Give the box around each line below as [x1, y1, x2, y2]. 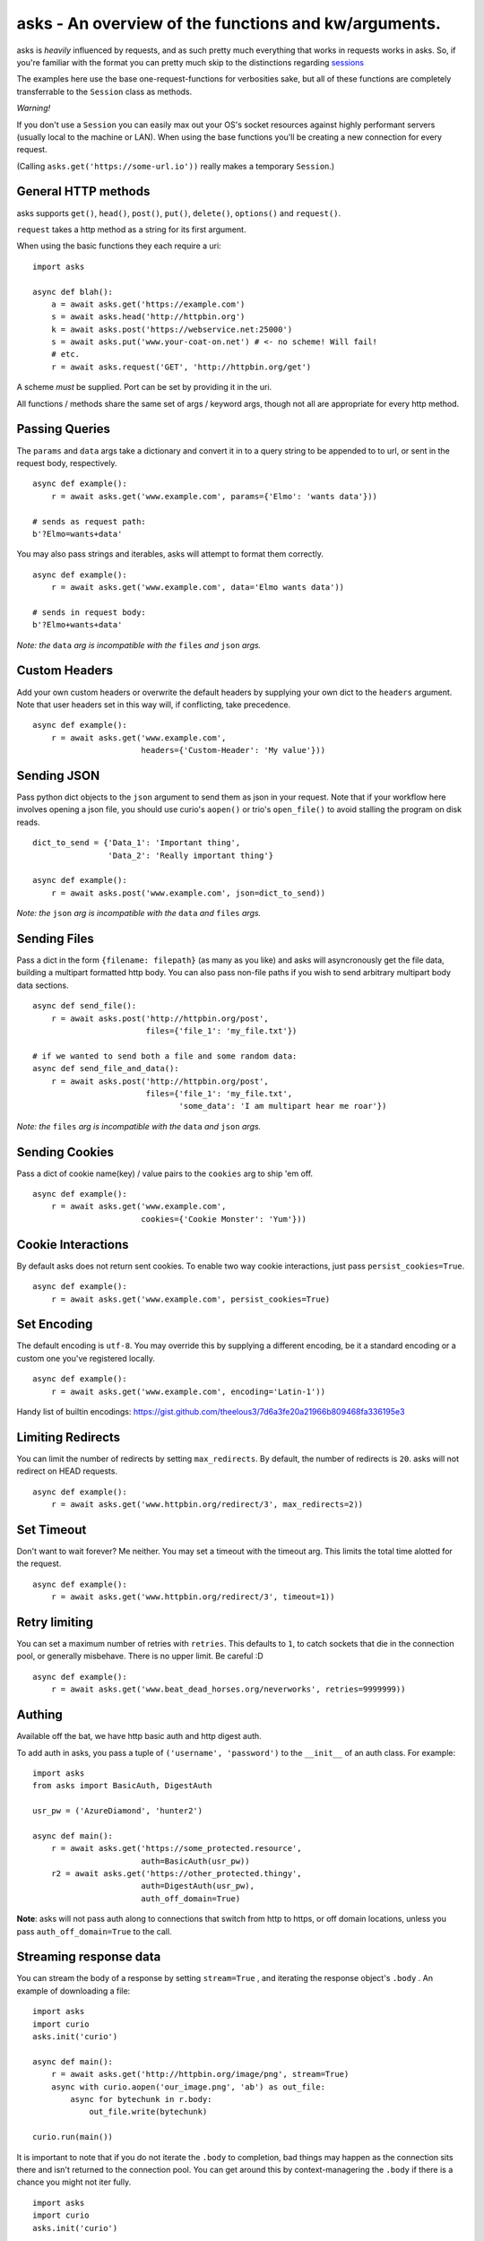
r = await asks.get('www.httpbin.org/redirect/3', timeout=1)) [50, 1592, 335, 1602]
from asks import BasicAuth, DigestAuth [32, 1780, 212, 1791]
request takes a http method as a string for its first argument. [16, 224, 246, 235]
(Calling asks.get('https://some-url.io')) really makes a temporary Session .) [16, 160, 335, 171]
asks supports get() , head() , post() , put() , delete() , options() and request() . [16, 207, 341, 219]
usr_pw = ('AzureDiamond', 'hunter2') [32, 1806, 203, 1816]
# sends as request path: [32, 516, 147, 526]
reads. [16, 817, 40, 827]
